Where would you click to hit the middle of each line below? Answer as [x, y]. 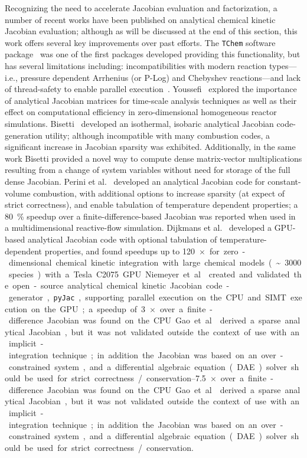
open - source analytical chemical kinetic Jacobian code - [121, 285]
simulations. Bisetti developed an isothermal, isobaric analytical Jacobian [139, 123]
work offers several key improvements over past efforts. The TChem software [140, 42]
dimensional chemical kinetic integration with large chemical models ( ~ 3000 [155, 262]
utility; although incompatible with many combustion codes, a [158, 135]
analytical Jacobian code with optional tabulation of [122, 239]
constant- [284, 181]
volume [18, 193]
